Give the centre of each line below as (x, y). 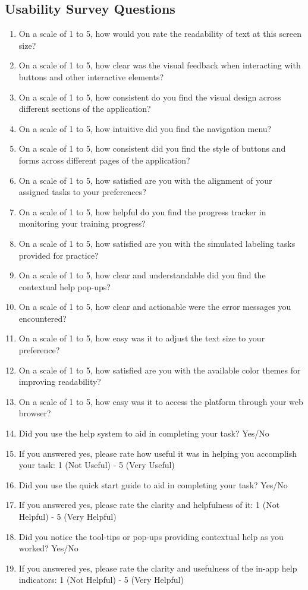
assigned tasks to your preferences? (82, 192)
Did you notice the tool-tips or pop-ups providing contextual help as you (151, 536)
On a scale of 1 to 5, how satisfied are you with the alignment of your (145, 180)
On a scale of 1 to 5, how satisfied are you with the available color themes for (160, 370)
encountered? (43, 318)
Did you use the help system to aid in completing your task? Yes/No (144, 433)
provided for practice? (59, 255)
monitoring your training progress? (82, 223)
